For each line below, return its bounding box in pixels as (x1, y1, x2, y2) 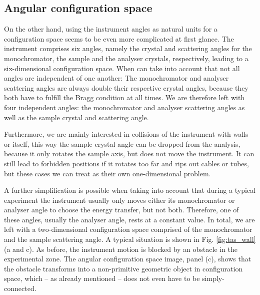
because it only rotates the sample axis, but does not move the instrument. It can (4, 148, 254, 159)
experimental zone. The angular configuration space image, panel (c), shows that (4, 253, 251, 264)
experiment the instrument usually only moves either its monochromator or (4, 194, 235, 205)
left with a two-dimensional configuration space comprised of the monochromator (4, 224, 252, 234)
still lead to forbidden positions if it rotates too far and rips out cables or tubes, (4, 158, 249, 168)
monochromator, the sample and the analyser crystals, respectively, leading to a (4, 53, 248, 63)
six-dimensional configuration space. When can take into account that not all (4, 63, 240, 73)
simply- (202, 273, 224, 283)
